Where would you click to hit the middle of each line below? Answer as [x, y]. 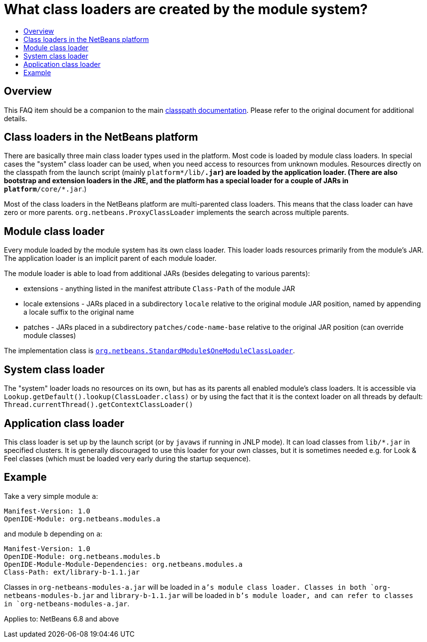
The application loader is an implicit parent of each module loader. [110, 258]
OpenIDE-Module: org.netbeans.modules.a [82, 519]
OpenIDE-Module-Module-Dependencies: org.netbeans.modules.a [123, 564]
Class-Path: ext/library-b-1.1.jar [72, 572]
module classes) [50, 336]
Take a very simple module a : [51, 496]
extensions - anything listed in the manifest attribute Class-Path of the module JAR [159, 289]
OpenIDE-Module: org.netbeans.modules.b [82, 556]
